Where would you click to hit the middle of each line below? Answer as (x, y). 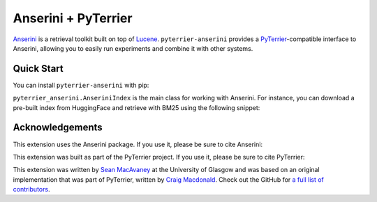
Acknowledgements (58, 128)
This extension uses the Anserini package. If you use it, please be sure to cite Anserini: (138, 144)
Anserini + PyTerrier (73, 18)
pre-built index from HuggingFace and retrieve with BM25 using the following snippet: (136, 107)
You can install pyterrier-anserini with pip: (81, 85)
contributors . (31, 189)
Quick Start (38, 69)
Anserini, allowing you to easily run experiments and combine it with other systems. (133, 48)
